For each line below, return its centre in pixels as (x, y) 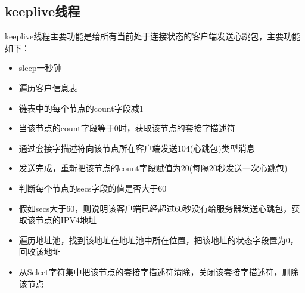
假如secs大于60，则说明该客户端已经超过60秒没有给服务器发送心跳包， (155, 208)
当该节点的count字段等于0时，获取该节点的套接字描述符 (127, 128)
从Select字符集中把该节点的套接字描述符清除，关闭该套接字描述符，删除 (159, 271)
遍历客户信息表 (48, 87)
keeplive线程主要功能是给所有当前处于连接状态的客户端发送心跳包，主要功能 (153, 36)
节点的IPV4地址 (66, 220)
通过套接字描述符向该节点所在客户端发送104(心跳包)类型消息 (137, 148)
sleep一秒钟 (40, 68)
